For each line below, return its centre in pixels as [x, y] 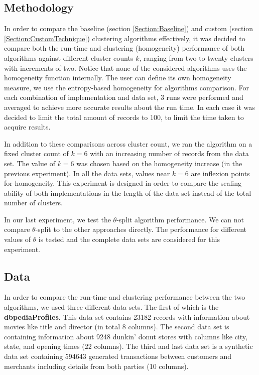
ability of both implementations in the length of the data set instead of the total [128, 193]
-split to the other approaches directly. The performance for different [141, 229]
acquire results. [27, 127]
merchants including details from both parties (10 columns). [96, 366]
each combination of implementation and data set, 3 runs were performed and [124, 97]
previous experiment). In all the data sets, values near [87, 173]
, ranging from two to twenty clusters [196, 57]
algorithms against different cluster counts [69, 57]
